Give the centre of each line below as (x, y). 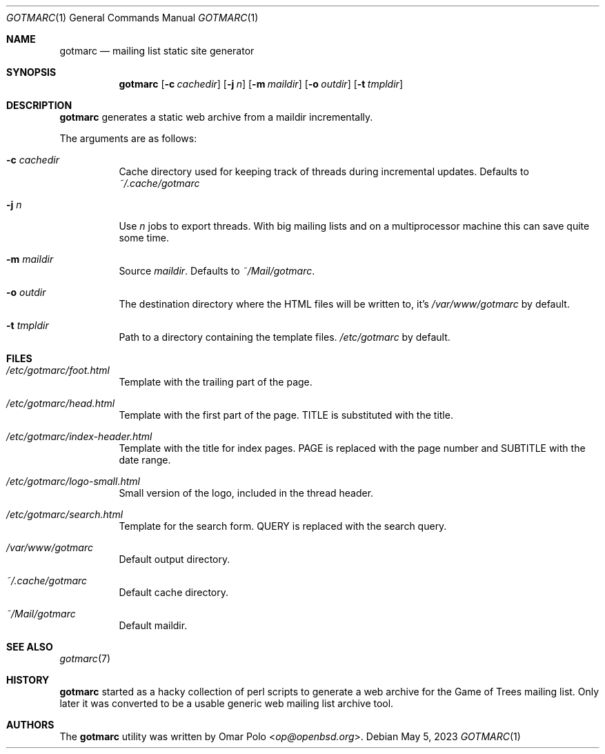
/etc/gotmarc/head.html (61, 403)
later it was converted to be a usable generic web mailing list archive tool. (227, 703)
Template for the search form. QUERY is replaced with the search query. (283, 526)
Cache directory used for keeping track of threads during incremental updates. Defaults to (324, 171)
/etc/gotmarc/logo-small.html (73, 481)
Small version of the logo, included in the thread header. (246, 493)
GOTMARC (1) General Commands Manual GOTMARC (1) (132, 18)
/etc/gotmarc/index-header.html (79, 436)
